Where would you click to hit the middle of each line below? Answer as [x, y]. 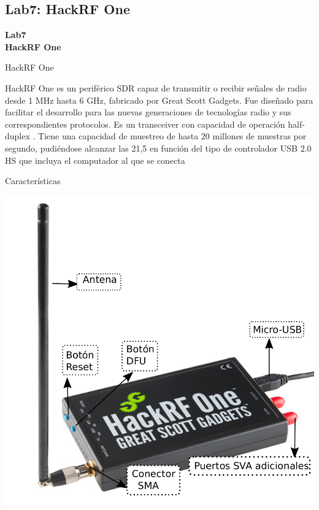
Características [33, 181]
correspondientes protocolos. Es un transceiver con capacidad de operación [145, 124]
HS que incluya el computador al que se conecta [95, 160]
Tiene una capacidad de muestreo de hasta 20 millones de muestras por [172, 136]
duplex [17, 136]
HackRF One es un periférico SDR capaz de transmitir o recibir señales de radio [156, 87]
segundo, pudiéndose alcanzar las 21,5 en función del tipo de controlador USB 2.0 [158, 148]
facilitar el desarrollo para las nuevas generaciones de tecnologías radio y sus [148, 112]
